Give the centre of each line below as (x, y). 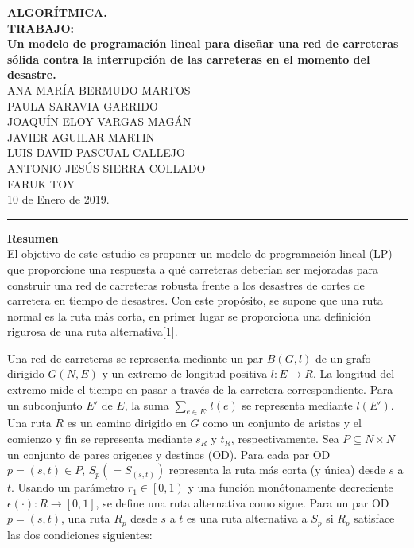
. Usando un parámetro (68, 487)
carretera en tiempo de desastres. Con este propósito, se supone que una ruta (195, 300)
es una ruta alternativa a (247, 518)
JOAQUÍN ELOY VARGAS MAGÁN (99, 121)
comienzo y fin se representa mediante (100, 439)
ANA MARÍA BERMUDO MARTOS (99, 89)
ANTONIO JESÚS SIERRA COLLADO (106, 167)
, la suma (147, 404)
